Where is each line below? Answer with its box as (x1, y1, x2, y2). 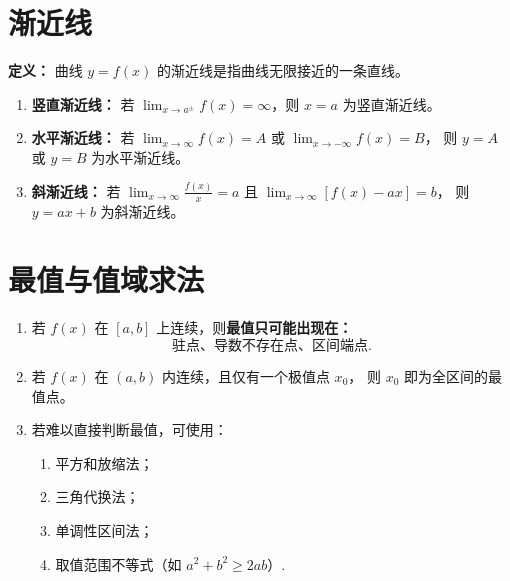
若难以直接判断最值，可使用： (31, 419, 228, 440)
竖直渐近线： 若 (31, 93, 135, 114)
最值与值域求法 (8, 259, 205, 300)
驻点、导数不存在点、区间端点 (171, 338, 368, 353)
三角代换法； (55, 486, 140, 507)
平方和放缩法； (55, 452, 154, 473)
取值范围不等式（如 (55, 553, 182, 574)
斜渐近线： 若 (31, 180, 121, 201)
